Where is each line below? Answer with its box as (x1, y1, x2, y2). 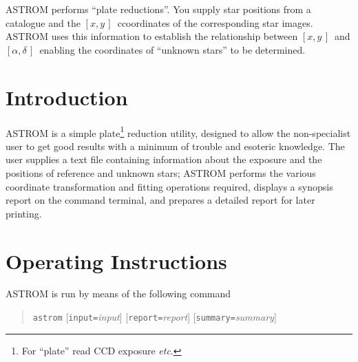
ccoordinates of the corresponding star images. (117, 15, 313, 30)
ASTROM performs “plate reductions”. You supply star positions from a (6, 2, 311, 16)
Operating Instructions (6, 246, 227, 275)
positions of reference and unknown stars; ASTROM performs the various (6, 165, 316, 180)
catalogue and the (6, 15, 81, 30)
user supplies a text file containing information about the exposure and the (6, 152, 322, 167)
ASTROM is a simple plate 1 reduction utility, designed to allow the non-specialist (6, 123, 351, 140)
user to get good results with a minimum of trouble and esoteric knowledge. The (6, 138, 345, 153)
